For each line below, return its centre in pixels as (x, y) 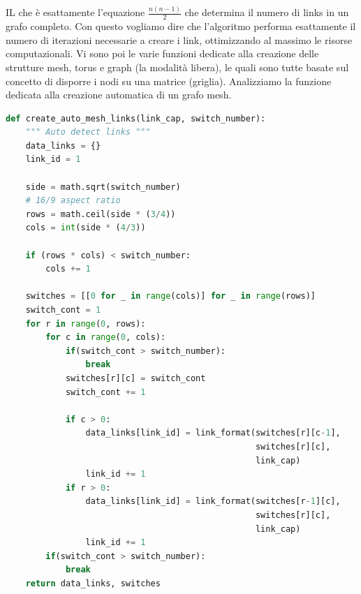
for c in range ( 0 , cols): (106, 337)
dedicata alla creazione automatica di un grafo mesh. (119, 95)
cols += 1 (68, 269)
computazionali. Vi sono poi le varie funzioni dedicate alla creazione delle (162, 53)
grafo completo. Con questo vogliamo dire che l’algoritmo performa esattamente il (181, 26)
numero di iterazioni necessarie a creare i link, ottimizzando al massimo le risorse (179, 39)
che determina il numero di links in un (267, 12)
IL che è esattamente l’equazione (75, 12)
